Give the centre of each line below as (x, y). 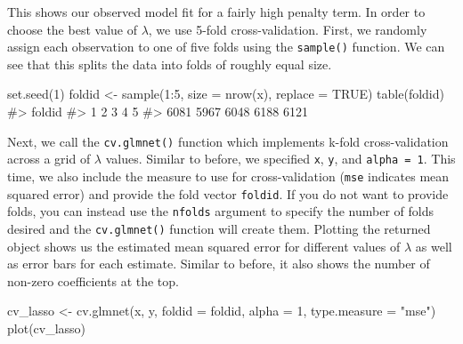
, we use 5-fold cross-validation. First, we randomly (288, 29)
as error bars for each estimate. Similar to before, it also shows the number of (219, 264)
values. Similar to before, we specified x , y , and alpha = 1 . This (280, 159)
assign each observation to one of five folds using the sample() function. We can (226, 47)
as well (434, 246)
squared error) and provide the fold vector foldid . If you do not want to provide (228, 193)
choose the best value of (72, 29)
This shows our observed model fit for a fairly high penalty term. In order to (216, 12)
